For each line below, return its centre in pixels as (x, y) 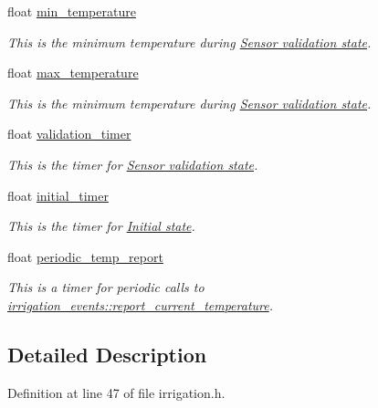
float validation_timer (69, 134)
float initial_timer (58, 195)
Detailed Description (107, 354)
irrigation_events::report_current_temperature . (141, 304)
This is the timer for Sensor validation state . (133, 164)
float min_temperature (72, 11)
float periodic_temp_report (85, 256)
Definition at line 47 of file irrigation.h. (116, 392)
